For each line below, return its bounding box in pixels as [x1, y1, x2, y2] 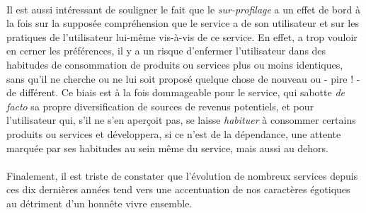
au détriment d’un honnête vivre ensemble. [6, 195, 193, 210]
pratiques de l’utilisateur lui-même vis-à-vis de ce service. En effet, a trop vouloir [6, 29, 358, 44]
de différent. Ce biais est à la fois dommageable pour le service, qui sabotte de [6, 85, 345, 100]
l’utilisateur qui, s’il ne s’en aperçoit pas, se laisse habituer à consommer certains [6, 113, 356, 127]
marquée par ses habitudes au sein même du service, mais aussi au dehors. [6, 140, 329, 155]
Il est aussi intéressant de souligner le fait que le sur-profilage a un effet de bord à [6, 1, 360, 16]
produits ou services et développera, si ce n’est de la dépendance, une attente [6, 126, 341, 141]
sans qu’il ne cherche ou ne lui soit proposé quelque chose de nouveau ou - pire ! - [6, 71, 360, 86]
